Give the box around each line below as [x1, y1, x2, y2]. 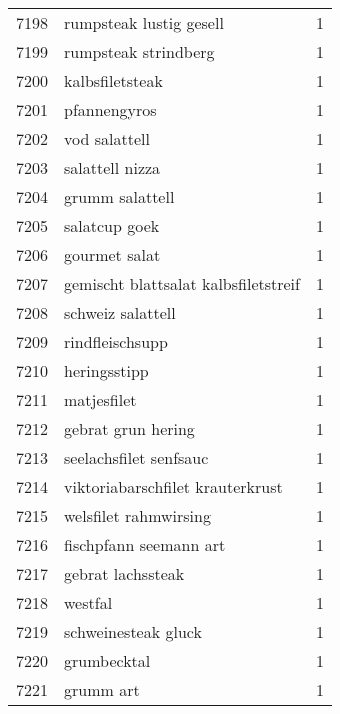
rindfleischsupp [64, 330, 168, 353]
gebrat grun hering [64, 417, 195, 440]
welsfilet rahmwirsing [64, 504, 211, 527]
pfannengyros [64, 98, 157, 121]
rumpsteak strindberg [64, 40, 215, 63]
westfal [64, 591, 113, 614]
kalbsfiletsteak [64, 69, 163, 92]
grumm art [64, 678, 140, 701]
